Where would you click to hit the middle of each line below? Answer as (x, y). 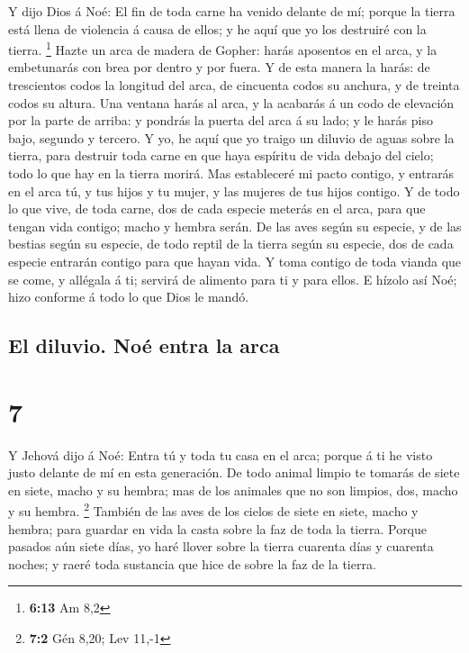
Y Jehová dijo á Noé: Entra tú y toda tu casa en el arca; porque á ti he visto (221, 454)
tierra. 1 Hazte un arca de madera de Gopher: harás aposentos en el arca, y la (223, 48)
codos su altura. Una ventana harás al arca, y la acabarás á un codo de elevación (231, 102)
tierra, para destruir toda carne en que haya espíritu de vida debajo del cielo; (221, 155)
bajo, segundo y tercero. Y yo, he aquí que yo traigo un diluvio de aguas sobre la (231, 137)
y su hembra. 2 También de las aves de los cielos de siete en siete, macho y (213, 510)
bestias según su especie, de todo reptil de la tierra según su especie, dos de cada (231, 244)
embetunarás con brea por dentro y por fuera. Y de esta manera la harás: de (219, 67)
